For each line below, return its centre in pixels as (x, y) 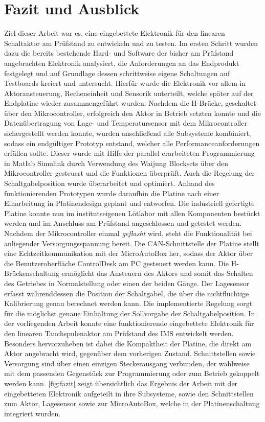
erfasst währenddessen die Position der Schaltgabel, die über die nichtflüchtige (127, 293)
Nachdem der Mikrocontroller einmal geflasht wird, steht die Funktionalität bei (128, 233)
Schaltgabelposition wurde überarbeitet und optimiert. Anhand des (109, 183)
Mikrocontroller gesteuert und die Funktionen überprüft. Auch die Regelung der (130, 173)
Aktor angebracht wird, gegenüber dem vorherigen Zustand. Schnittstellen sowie (130, 353)
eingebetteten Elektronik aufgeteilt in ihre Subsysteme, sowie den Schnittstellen (129, 393)
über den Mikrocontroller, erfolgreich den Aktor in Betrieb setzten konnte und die (132, 113)
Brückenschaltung (32, 273)
